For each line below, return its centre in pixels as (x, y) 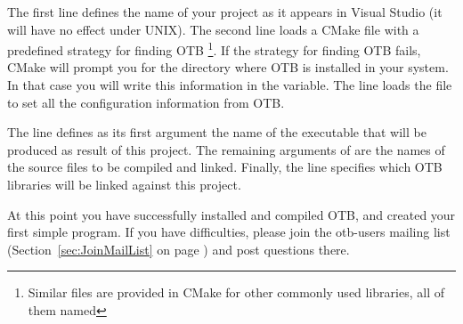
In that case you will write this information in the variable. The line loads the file (230, 85)
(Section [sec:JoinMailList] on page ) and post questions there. (179, 249)
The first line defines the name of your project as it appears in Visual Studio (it (225, 12)
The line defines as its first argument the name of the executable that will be (217, 132)
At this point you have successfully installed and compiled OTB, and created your (231, 214)
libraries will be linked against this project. (124, 184)
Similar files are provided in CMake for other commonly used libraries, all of (236, 292)
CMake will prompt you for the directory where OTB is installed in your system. (228, 67)
